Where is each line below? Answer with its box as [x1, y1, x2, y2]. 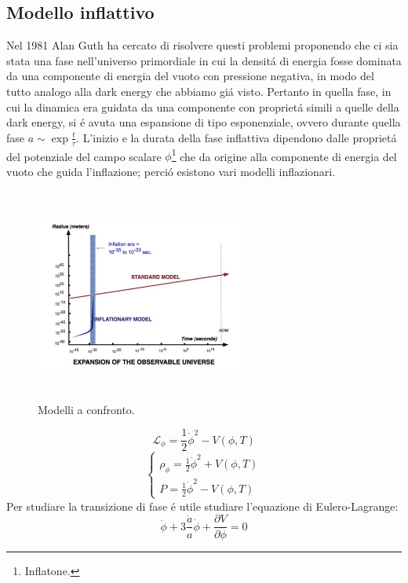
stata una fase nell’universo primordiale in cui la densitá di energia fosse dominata [6, 52, 402, 68]
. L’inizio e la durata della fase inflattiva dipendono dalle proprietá [76, 129, 397, 145]
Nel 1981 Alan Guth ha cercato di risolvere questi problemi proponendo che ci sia [6, 37, 399, 53]
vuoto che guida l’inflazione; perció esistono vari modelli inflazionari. [6, 163, 336, 179]
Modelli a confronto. [38, 401, 135, 417]
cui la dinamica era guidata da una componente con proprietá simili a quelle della [6, 98, 399, 115]
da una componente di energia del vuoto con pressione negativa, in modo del [6, 68, 374, 84]
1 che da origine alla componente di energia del [171, 145, 397, 164]
